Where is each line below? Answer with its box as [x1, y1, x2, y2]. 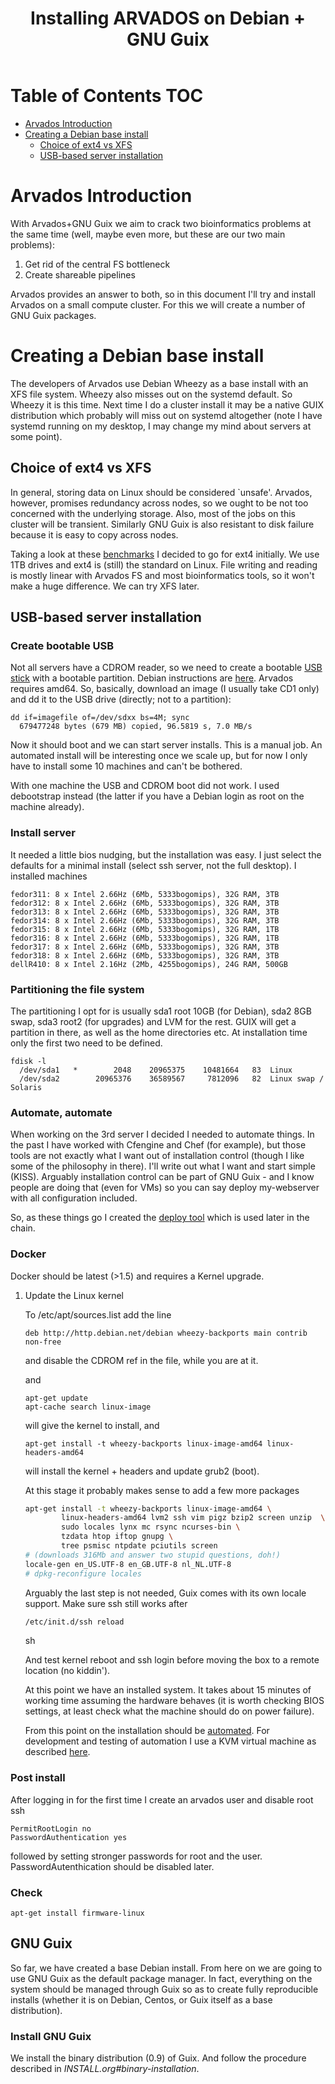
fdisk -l [10, 1056, 47, 1066]
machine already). [10, 801, 85, 813]
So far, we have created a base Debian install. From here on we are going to [10, 1962, 323, 1974]
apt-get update [24, 1393, 89, 1403]
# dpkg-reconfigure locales [24, 1568, 142, 1579]
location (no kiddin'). [24, 1665, 111, 1677]
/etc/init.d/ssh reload [24, 1617, 125, 1627]
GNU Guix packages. [10, 309, 97, 321]
